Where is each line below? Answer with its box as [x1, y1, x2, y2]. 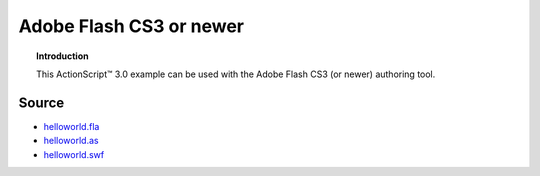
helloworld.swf [43, 148, 105, 160]
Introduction [36, 50, 89, 62]
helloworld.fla [43, 120, 100, 132]
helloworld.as [43, 135, 99, 147]
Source [18, 94, 65, 111]
